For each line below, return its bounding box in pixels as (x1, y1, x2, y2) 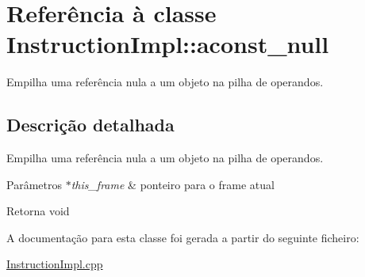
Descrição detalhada (6, 112, 175, 137)
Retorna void (6, 203, 70, 219)
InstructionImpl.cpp (6, 256, 103, 272)
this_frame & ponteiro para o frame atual (71, 176, 275, 192)
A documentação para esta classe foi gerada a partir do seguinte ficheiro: (6, 229, 359, 245)
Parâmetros (6, 176, 62, 192)
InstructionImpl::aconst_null (6, 28, 329, 60)
